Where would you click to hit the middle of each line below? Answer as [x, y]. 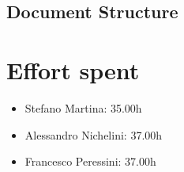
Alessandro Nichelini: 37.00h [94, 134]
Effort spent [73, 69]
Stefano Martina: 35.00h [83, 107]
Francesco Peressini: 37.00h [90, 161]
